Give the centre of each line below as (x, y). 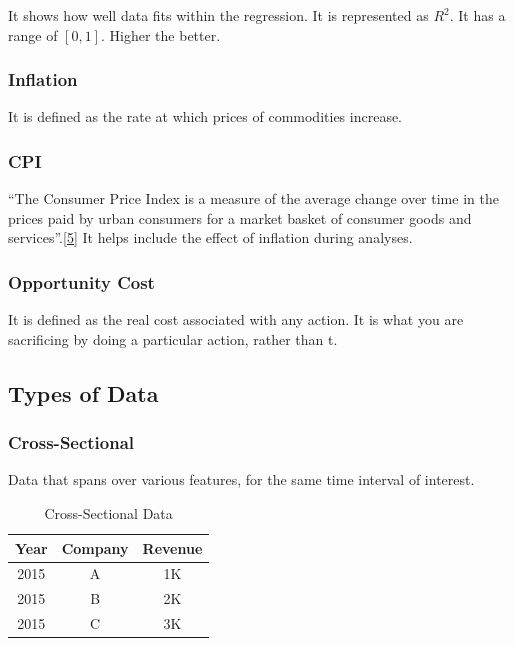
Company (95, 547)
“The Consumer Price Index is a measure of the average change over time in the (253, 198)
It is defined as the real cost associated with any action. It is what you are (236, 319)
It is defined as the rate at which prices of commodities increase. (205, 116)
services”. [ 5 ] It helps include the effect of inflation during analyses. (210, 237)
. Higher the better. (161, 34)
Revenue (172, 547)
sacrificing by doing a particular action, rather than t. (173, 338)
